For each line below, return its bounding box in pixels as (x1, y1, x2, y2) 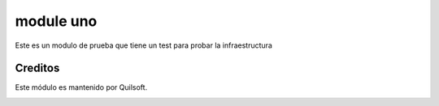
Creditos (15, 61, 60, 75)
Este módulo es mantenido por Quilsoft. (15, 83, 148, 92)
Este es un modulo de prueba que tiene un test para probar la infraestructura (15, 40, 272, 50)
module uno (15, 12, 98, 30)
